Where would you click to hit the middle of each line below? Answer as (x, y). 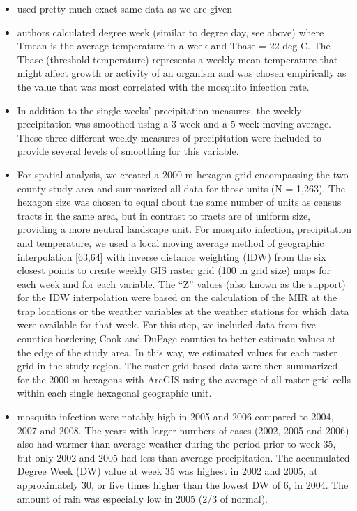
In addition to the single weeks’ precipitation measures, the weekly (159, 110)
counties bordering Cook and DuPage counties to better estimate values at (176, 338)
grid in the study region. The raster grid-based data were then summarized (177, 366)
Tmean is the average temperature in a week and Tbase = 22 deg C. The (174, 46)
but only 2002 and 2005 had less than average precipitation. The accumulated (183, 457)
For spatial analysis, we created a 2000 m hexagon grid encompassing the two (183, 174)
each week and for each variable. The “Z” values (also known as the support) (181, 283)
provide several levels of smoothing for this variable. (128, 151)
